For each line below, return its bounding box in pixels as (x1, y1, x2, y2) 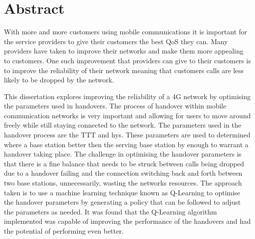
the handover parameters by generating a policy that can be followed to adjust (4, 197, 241, 207)
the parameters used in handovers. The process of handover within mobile (4, 101, 227, 111)
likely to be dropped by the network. (4, 75, 114, 85)
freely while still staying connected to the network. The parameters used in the (4, 120, 242, 130)
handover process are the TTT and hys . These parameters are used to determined (4, 130, 251, 140)
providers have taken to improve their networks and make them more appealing (4, 46, 244, 56)
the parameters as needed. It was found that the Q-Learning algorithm (4, 206, 217, 216)
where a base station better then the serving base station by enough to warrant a (4, 139, 249, 149)
